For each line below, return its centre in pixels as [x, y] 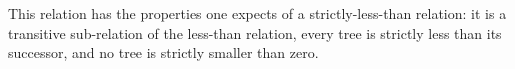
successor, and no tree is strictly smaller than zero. [163, 52]
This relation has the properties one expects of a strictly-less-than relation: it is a [257, 13]
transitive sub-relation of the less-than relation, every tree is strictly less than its [255, 32]
